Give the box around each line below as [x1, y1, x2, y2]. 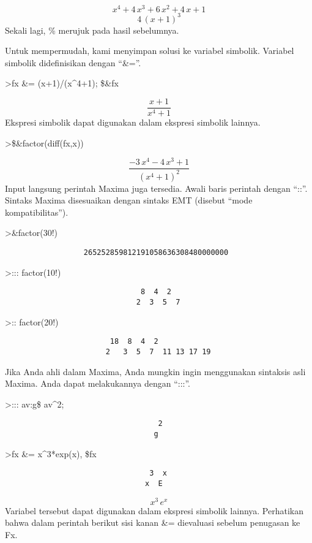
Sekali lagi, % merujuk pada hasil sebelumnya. [5, 23, 179, 36]
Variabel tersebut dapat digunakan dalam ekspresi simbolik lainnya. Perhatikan [5, 504, 304, 517]
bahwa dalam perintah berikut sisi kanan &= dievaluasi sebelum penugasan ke [5, 516, 300, 529]
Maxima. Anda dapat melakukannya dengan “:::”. [5, 377, 190, 390]
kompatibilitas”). [5, 205, 69, 218]
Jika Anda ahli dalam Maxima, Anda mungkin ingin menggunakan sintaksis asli [5, 365, 306, 378]
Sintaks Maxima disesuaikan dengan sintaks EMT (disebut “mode [5, 194, 253, 207]
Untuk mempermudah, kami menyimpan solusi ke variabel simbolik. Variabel [5, 44, 294, 57]
